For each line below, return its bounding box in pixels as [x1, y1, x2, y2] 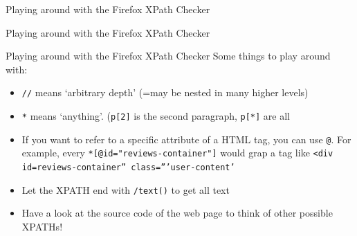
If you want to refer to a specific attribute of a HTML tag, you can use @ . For [21, 131, 351, 146]
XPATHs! [21, 219, 63, 233]
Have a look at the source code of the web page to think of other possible [21, 206, 333, 220]
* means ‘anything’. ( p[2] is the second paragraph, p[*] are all [21, 109, 290, 123]
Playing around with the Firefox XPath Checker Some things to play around [6, 48, 331, 63]
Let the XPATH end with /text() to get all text [21, 182, 230, 197]
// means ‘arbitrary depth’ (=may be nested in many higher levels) [21, 85, 309, 100]
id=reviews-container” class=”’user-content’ [21, 163, 235, 172]
